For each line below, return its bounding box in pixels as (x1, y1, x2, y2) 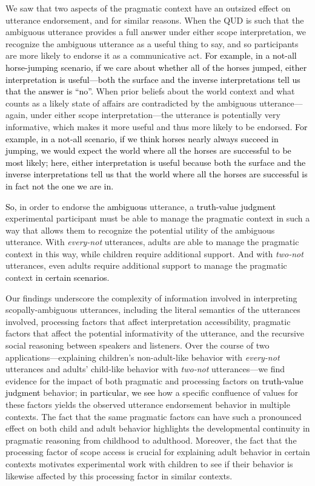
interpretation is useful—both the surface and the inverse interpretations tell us (5, 73, 300, 85)
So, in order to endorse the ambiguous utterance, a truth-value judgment (5, 200, 276, 212)
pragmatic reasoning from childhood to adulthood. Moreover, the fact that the (5, 433, 297, 446)
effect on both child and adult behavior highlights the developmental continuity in (5, 422, 310, 435)
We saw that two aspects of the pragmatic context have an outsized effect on (5, 2, 291, 14)
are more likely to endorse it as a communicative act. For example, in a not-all (5, 49, 297, 62)
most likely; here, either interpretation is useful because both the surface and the (5, 156, 306, 168)
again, (5, 108, 28, 121)
